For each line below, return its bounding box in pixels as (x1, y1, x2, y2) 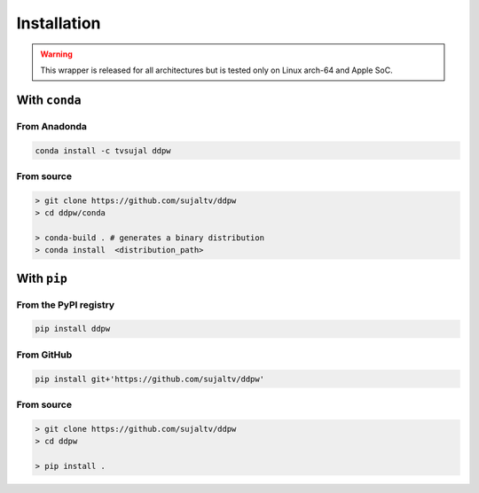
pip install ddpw (35, 324, 111, 334)
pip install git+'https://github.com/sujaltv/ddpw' (35, 373, 265, 384)
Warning (40, 49, 73, 59)
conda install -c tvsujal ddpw (35, 145, 172, 155)
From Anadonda (16, 120, 88, 132)
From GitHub (16, 348, 73, 361)
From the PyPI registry (16, 298, 115, 310)
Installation (16, 13, 101, 33)
